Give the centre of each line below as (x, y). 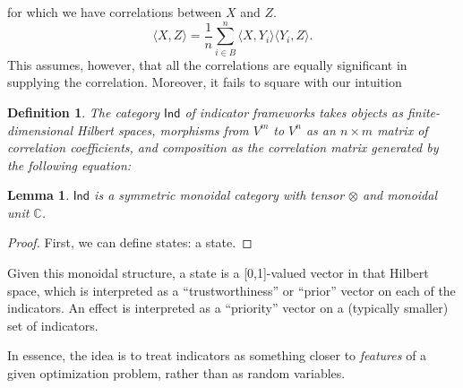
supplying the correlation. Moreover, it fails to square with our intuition (205, 82)
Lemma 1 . (39, 195)
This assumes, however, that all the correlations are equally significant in (207, 64)
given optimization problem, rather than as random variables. (176, 373)
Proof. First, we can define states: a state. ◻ (130, 242)
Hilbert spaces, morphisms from (163, 129)
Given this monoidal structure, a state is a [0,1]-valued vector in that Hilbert (218, 273)
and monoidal (400, 195)
